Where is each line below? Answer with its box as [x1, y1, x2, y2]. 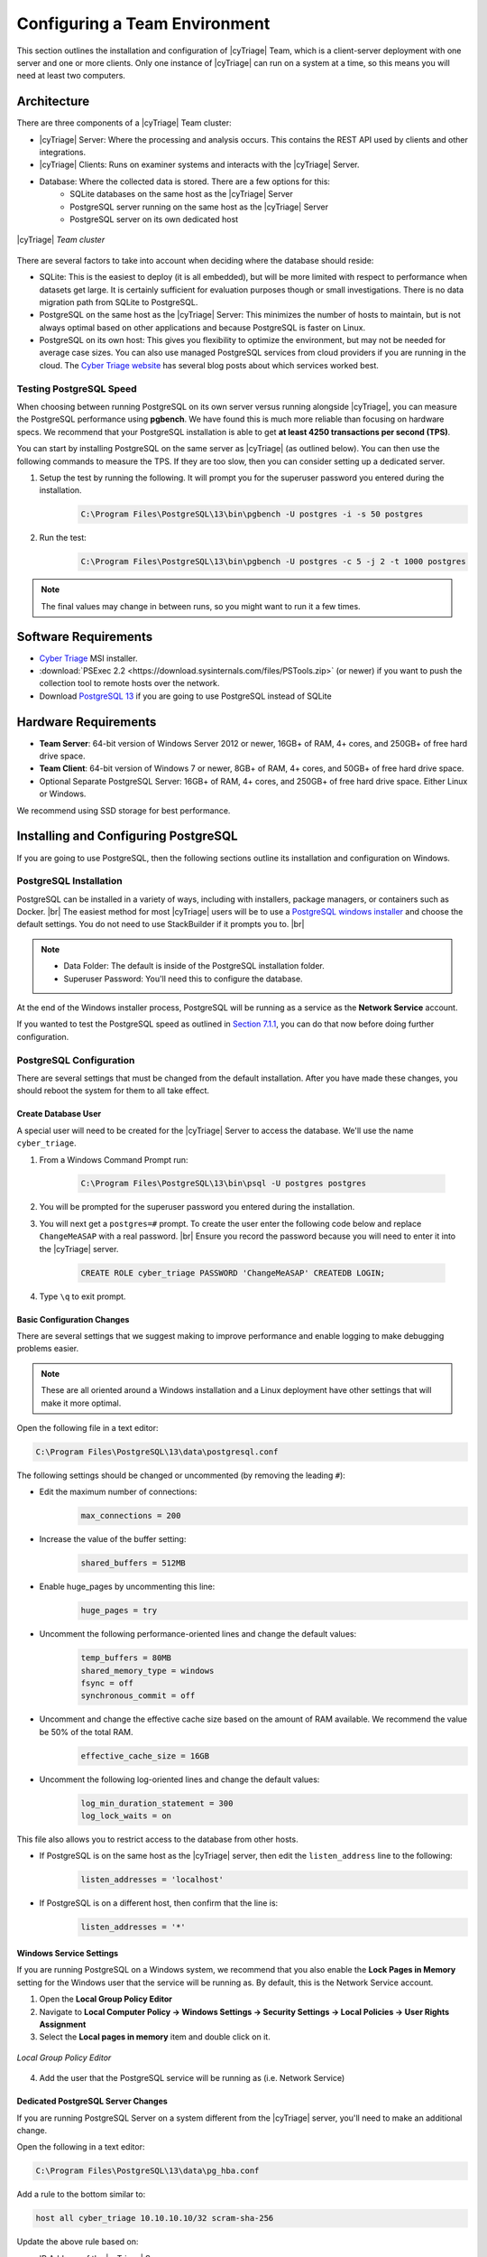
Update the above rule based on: [16, 2236, 139, 2247]
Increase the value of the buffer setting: [39, 1534, 187, 1545]
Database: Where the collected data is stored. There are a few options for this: [39, 176, 331, 187]
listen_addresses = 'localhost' [80, 1874, 225, 1885]
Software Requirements [16, 628, 153, 645]
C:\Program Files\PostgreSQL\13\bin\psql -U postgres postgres [80, 1178, 367, 1189]
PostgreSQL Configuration [16, 1054, 135, 1066]
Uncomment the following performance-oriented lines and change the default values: [39, 1629, 356, 1639]
